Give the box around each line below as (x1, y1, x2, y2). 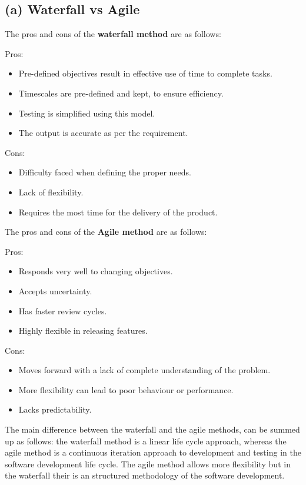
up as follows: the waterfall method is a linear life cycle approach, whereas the (5, 434, 287, 447)
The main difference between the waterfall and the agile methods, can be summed (5, 423, 300, 436)
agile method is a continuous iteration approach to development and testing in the (5, 446, 301, 459)
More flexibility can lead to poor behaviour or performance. (18, 383, 234, 396)
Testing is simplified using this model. (18, 107, 155, 119)
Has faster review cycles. (18, 304, 107, 317)
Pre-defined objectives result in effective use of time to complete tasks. (18, 67, 272, 79)
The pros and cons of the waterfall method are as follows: (5, 28, 221, 40)
